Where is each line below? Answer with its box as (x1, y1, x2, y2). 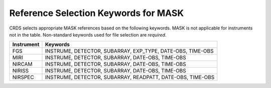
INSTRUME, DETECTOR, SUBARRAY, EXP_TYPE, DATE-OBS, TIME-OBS (45, 47, 214, 54)
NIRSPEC (12, 74, 35, 81)
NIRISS (12, 67, 29, 74)
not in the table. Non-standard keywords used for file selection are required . (9, 31, 167, 37)
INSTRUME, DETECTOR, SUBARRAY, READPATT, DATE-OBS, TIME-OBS (45, 74, 215, 81)
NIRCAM (12, 60, 33, 67)
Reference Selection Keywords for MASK (9, 7, 184, 18)
